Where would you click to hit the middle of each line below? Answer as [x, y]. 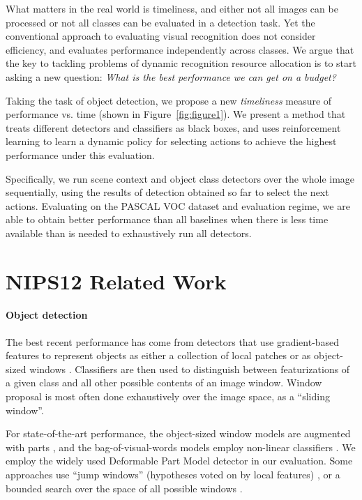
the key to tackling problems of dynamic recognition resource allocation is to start [181, 63]
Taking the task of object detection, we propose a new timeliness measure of [169, 100]
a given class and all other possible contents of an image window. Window [164, 382]
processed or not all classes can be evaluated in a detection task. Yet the [160, 22]
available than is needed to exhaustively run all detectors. [129, 233]
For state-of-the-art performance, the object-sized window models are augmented [178, 433]
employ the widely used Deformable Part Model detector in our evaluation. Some [179, 461]
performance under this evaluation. [80, 154]
